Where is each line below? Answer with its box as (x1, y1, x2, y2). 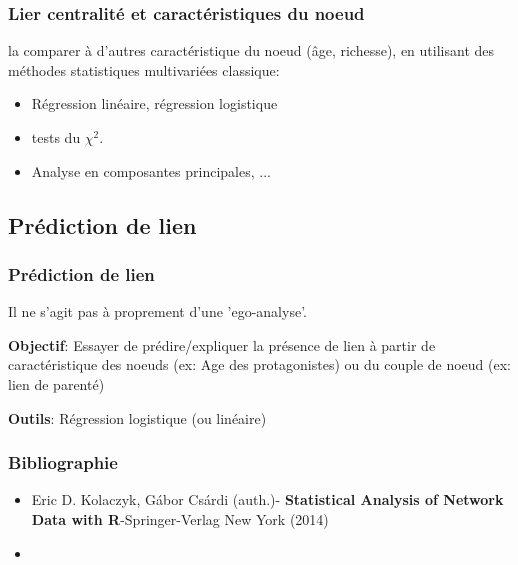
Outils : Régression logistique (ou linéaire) (8, 407, 267, 428)
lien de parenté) (8, 373, 105, 394)
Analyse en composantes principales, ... (31, 160, 271, 181)
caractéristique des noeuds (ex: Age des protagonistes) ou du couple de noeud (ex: (8, 354, 512, 375)
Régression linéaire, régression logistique (31, 93, 278, 114)
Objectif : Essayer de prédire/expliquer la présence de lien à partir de (8, 334, 436, 355)
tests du (31, 127, 81, 147)
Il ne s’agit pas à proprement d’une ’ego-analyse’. (8, 301, 307, 322)
